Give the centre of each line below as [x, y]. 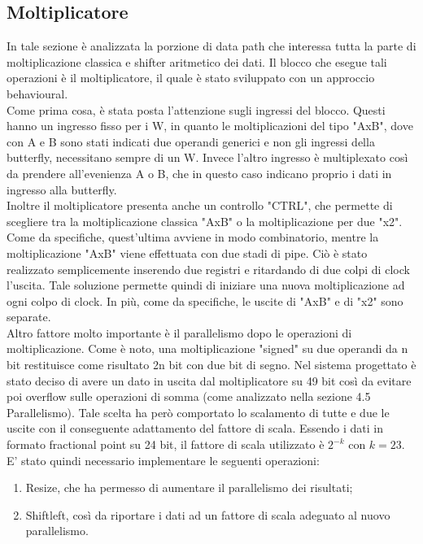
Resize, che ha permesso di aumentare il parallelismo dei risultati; [189, 487]
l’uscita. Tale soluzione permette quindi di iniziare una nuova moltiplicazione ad [206, 285]
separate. [29, 317]
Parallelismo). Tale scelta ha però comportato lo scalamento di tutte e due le [198, 412]
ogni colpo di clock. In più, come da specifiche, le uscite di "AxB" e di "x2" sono [205, 300]
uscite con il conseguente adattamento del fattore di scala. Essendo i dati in [195, 428]
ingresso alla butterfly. [62, 189]
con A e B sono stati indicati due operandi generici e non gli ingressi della [191, 141]
